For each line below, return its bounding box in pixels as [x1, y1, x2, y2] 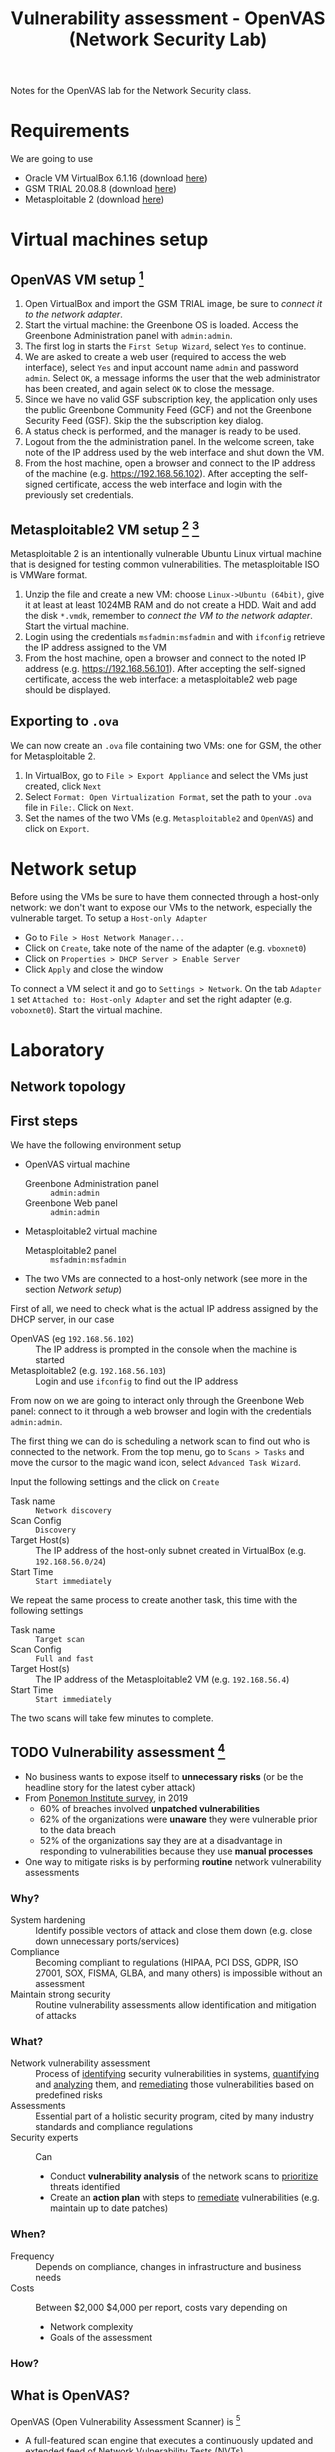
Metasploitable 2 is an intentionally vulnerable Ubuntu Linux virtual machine [10, 547, 322, 559]
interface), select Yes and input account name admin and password [24, 362, 299, 374]
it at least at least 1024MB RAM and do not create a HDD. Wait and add [24, 598, 317, 611]
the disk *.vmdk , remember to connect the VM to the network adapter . [24, 609, 313, 621]
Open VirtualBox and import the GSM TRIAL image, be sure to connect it [24, 298, 323, 310]
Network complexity [49, 2320, 134, 2332]
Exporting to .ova [10, 713, 120, 730]
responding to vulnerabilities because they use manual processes [39, 1845, 313, 1857]
